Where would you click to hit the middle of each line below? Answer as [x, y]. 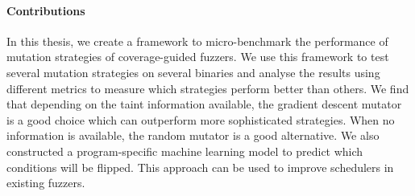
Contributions [46, 10]
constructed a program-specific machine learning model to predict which [185, 151]
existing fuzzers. [46, 183]
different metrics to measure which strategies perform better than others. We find [208, 88]
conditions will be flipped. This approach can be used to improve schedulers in [200, 167]
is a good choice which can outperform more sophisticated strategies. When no [201, 119]
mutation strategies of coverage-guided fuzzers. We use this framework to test [198, 57]
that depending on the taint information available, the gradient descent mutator [204, 104]
